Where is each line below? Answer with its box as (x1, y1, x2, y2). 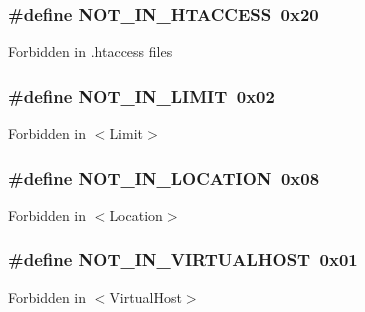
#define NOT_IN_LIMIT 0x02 (8, 83, 275, 108)
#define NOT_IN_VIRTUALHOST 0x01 (8, 247, 358, 272)
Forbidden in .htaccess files (8, 41, 173, 62)
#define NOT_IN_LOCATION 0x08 (8, 165, 320, 190)
